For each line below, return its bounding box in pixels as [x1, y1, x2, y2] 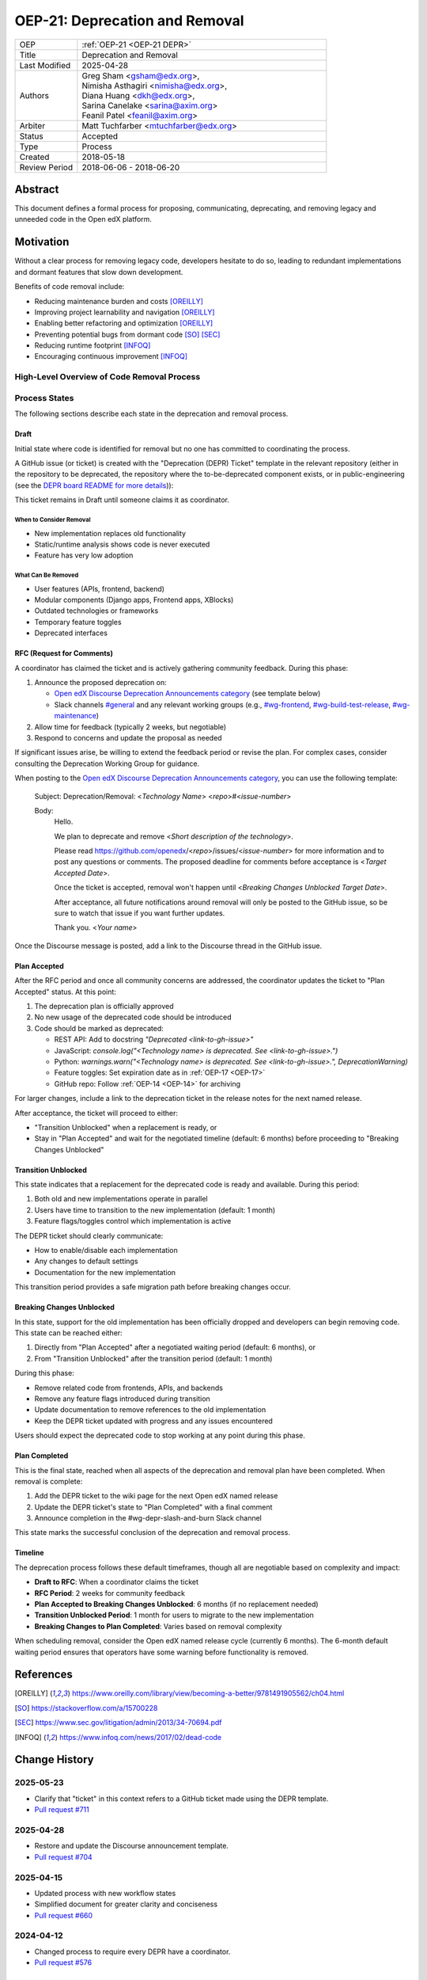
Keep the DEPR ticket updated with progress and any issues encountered [34, 1416, 273, 1426]
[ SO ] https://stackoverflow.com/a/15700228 [14, 1703, 158, 1712]
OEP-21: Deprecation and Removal [14, 12, 244, 29]
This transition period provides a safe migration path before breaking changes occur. [14, 1282, 292, 1292]
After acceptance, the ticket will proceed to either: [14, 1108, 178, 1118]
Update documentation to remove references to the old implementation [34, 1405, 266, 1415]
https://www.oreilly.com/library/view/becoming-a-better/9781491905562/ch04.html [72, 1689, 345, 1698]
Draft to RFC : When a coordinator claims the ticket [34, 1577, 199, 1587]
